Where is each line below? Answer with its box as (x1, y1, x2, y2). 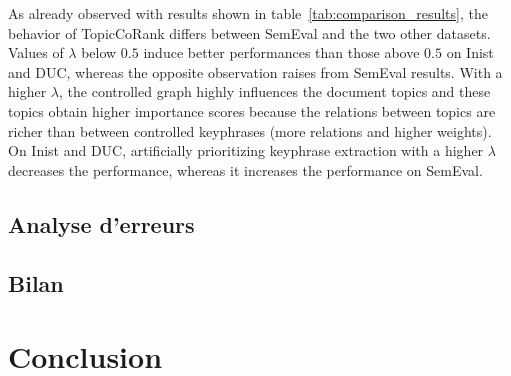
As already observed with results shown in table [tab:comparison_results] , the (8, 3, 488, 23)
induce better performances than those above (143, 42, 420, 63)
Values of (8, 42, 64, 63)
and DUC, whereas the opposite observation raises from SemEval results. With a (8, 61, 503, 82)
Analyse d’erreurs (8, 208, 195, 239)
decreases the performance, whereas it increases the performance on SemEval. (8, 159, 483, 180)
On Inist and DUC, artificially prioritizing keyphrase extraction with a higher (8, 140, 484, 161)
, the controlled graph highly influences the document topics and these (59, 81, 491, 102)
